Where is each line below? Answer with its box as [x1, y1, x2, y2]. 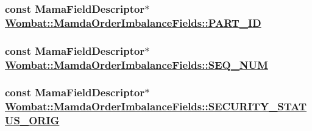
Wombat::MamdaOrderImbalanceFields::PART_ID [5, 15, 261, 30]
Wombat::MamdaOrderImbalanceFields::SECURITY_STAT [5, 99, 307, 114]
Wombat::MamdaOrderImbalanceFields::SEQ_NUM [5, 57, 268, 72]
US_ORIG [5, 113, 60, 128]
